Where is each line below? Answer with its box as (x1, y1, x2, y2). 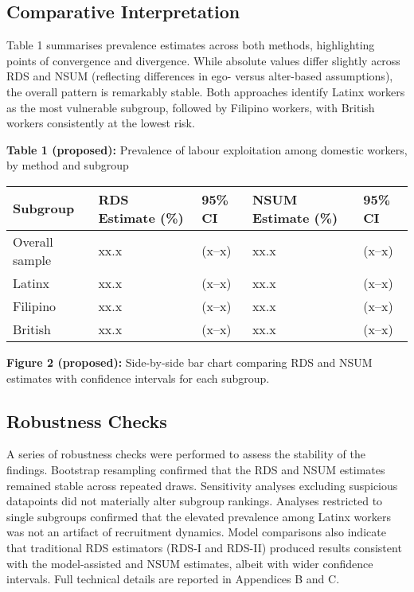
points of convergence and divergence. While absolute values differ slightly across (6, 52, 400, 68)
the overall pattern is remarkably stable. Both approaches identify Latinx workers (6, 83, 405, 99)
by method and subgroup (6, 157, 129, 173)
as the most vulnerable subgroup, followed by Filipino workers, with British (6, 99, 375, 115)
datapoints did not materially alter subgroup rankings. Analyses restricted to (6, 493, 383, 509)
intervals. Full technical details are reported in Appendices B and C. (6, 571, 340, 587)
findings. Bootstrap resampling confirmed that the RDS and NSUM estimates (6, 461, 385, 477)
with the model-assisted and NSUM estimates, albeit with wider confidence (6, 555, 373, 571)
